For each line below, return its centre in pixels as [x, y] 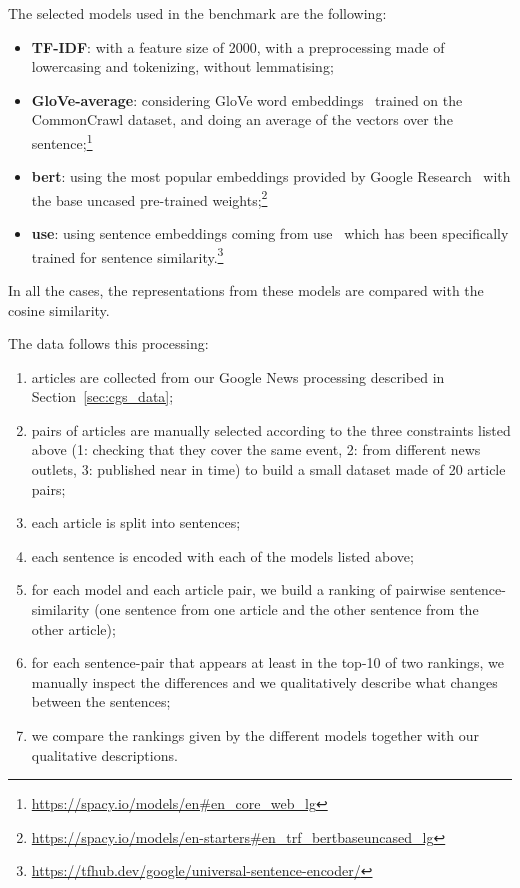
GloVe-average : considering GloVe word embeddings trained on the [247, 99]
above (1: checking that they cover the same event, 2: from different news [256, 449]
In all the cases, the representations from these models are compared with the [246, 289]
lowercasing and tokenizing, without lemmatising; [182, 66]
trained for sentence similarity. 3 [127, 255]
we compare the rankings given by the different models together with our [255, 735]
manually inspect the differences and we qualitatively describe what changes [264, 681]
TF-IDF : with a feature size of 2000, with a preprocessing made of [238, 46]
